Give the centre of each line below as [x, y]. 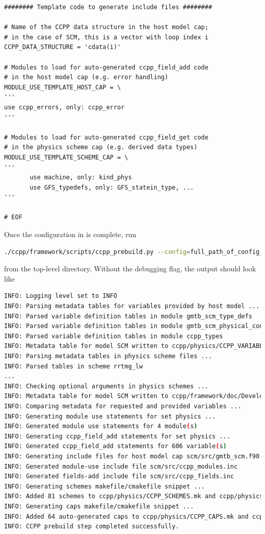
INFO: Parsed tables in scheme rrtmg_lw [74, 366]
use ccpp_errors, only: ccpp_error [64, 107]
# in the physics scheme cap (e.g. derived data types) [101, 147]
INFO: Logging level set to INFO [61, 296]
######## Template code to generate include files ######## [108, 7]
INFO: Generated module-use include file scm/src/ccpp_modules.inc [121, 466]
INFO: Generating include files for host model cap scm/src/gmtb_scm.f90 [132, 456]
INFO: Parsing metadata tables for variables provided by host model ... [132, 306]
